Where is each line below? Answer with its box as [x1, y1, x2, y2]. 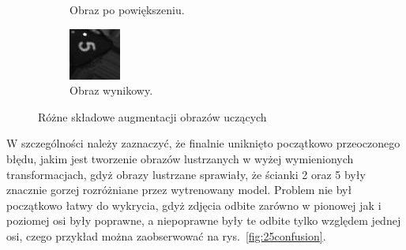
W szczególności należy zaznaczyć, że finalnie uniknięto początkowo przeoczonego [6, 135, 400, 151]
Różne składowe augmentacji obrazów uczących [38, 108, 267, 125]
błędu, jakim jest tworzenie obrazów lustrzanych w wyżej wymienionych [6, 150, 354, 166]
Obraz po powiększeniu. [70, 2, 185, 17]
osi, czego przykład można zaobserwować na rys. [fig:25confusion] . [6, 227, 326, 244]
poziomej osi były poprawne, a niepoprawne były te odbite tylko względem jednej [6, 212, 401, 229]
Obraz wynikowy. [70, 82, 153, 99]
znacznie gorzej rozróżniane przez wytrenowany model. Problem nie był [6, 181, 352, 198]
